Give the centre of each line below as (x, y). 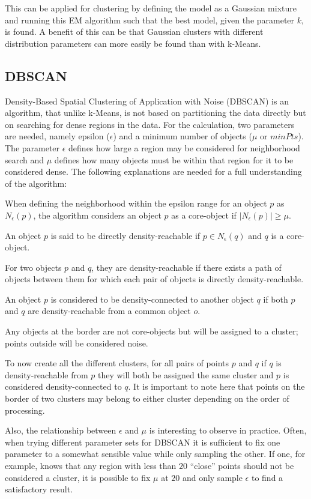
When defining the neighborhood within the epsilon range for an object (136, 203)
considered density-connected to (63, 386)
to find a (267, 477)
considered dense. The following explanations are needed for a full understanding (153, 171)
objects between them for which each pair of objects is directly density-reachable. (154, 279)
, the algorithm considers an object (97, 215)
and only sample (212, 477)
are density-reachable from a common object (109, 311)
